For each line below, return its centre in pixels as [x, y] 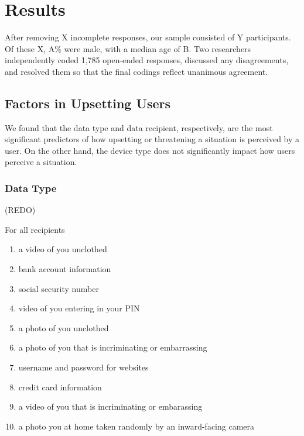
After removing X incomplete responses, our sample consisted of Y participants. [148, 37]
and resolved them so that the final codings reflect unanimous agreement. [136, 71]
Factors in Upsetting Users [88, 103]
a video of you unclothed [63, 249]
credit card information [60, 387]
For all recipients [35, 229]
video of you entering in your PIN [79, 308]
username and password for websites [83, 367]
